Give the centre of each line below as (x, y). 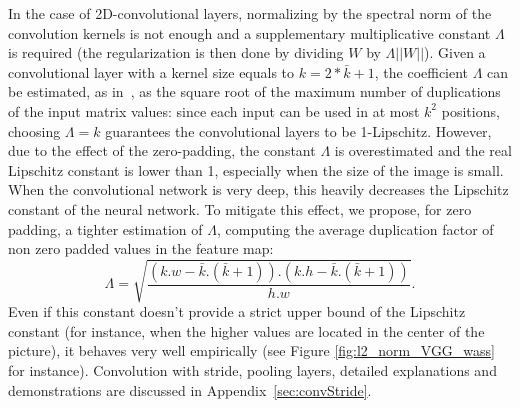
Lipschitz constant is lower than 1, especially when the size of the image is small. (256, 169)
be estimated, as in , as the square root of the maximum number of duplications (254, 91)
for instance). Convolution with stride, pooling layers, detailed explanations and (252, 370)
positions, (470, 110)
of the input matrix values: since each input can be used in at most (214, 110)
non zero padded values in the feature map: (141, 248)
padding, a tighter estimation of (105, 228)
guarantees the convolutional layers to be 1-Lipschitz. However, (298, 130)
